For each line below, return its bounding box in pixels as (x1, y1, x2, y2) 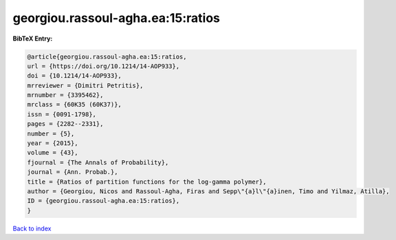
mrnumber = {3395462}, (27, 91, 104, 99)
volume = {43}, (27, 149, 78, 157)
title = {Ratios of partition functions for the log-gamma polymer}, (27, 177, 267, 186)
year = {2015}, (27, 140, 78, 147)
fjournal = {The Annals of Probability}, (27, 158, 169, 166)
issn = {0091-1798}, (27, 110, 96, 118)
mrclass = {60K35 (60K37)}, (27, 100, 122, 109)
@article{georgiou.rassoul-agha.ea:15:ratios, (27, 52, 187, 61)
